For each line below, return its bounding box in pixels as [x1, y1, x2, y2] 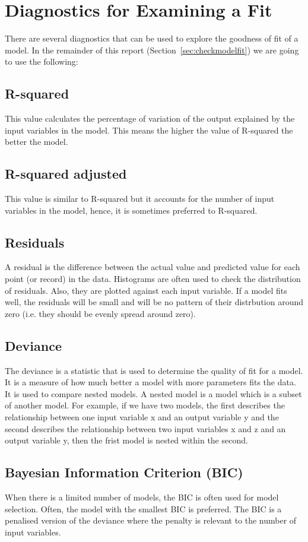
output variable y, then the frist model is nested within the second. [5, 434, 248, 446]
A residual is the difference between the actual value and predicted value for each [5, 261, 300, 273]
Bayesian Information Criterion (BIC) [5, 463, 243, 481]
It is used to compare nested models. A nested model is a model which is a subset [5, 387, 302, 400]
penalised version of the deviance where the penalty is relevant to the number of [5, 514, 297, 527]
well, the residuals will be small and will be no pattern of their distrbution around [5, 296, 304, 308]
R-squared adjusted [5, 164, 127, 183]
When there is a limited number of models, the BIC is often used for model [5, 491, 279, 503]
